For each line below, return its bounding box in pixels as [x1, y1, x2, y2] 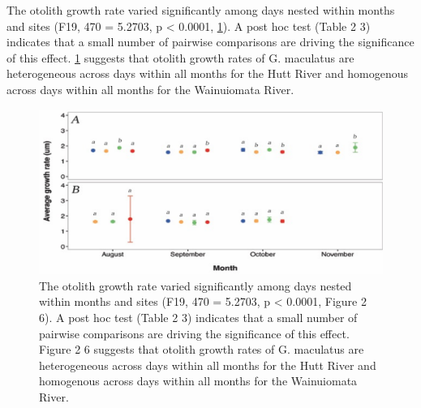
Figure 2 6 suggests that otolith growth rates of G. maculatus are [39, 341, 364, 358]
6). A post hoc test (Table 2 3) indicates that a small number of [39, 309, 358, 326]
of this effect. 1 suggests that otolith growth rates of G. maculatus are [6, 49, 354, 66]
